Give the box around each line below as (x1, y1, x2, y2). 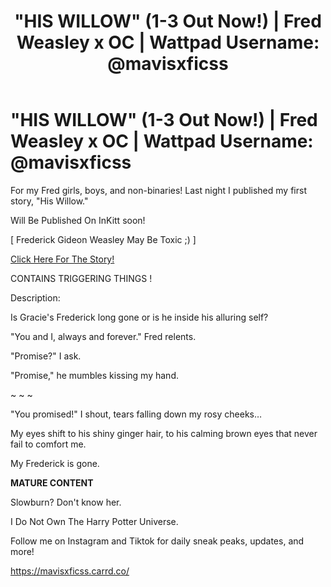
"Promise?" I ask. (10, 350, 82, 362)
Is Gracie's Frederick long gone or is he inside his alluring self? (10, 311, 269, 323)
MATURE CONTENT (10, 476, 94, 489)
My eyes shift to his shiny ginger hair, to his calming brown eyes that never (10, 427, 318, 439)
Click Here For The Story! (10, 253, 115, 265)
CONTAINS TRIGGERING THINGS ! (10, 272, 153, 284)
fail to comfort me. (10, 438, 87, 450)
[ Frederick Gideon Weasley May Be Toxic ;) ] (10, 233, 197, 245)
